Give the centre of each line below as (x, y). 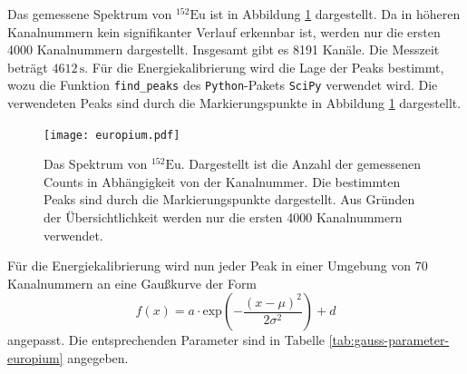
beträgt (28, 67)
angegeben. (98, 358)
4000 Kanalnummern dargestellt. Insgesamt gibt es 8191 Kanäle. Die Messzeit (224, 49)
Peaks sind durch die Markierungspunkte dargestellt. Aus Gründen (229, 199)
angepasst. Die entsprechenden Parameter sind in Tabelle (166, 340)
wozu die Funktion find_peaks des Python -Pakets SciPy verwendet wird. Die (223, 85)
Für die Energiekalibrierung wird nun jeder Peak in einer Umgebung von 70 (218, 266)
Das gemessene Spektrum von (90, 14)
